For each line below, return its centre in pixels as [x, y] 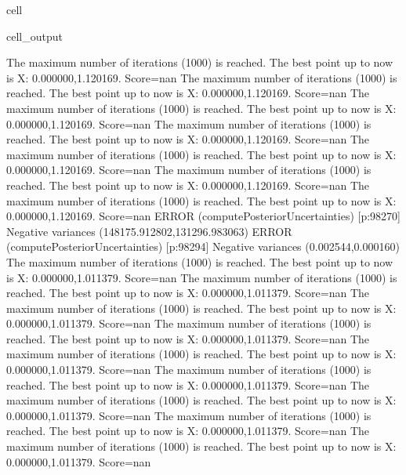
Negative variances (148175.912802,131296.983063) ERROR [149, 231]
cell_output [34, 36]
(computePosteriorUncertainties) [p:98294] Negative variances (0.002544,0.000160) [203, 247]
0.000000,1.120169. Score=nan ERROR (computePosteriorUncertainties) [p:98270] [203, 216]
